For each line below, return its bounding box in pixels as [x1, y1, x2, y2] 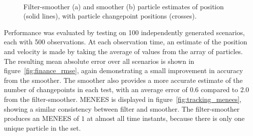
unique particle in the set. [4, 122, 81, 133]
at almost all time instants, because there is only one [87, 113, 245, 123]
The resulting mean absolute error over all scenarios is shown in [4, 56, 195, 66]
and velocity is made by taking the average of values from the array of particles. [4, 46, 243, 56]
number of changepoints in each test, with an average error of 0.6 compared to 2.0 [4, 84, 249, 95]
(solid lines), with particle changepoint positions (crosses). [23, 11, 197, 21]
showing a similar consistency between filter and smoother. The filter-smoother [4, 103, 240, 114]
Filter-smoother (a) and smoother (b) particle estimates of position [23, 1, 224, 11]
